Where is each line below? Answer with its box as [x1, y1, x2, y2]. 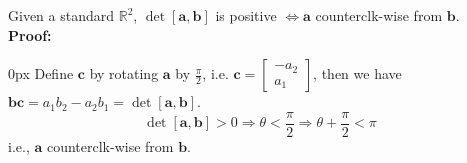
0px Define [8, 63, 74, 84]
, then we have [313, 63, 402, 84]
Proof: [8, 24, 52, 45]
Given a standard [8, 5, 115, 25]
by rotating [89, 63, 159, 84]
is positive [215, 5, 277, 25]
